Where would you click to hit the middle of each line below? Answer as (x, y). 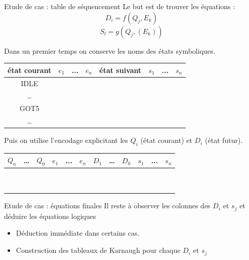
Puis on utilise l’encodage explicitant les (66, 140)
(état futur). (224, 140)
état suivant (120, 70)
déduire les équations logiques (50, 216)
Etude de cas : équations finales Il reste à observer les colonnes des (107, 206)
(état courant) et (166, 140)
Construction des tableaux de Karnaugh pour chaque (98, 250)
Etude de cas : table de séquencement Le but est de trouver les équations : (120, 6)
